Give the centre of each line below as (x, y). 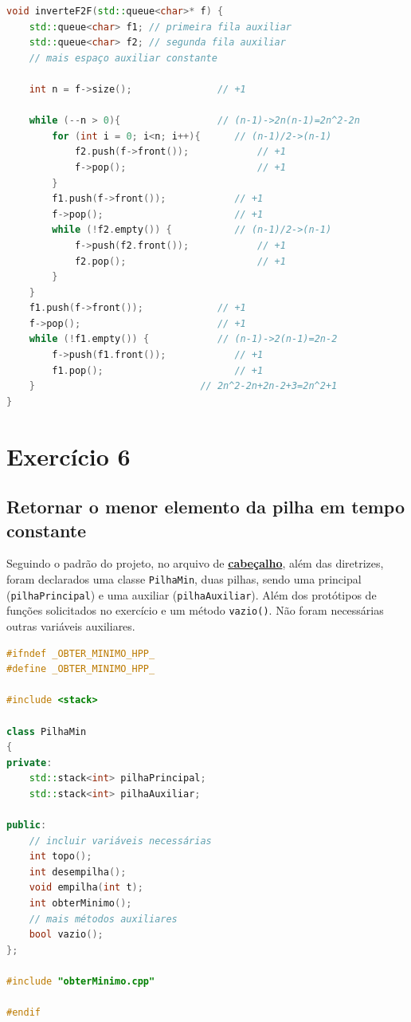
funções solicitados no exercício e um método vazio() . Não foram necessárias (195, 610)
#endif (23, 1013)
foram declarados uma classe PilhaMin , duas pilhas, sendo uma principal (184, 579)
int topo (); (61, 857)
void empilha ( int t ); (86, 888)
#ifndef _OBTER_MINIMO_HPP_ (81, 653)
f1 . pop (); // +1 (158, 370)
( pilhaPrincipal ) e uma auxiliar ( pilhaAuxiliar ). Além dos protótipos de (192, 594)
